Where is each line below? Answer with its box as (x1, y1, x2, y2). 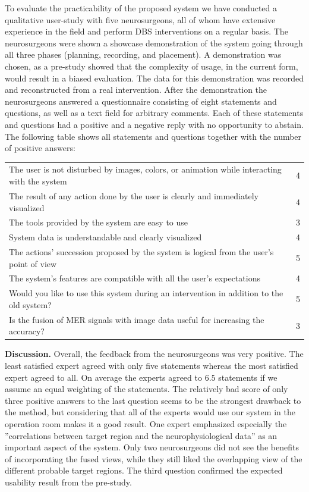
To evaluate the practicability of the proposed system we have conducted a (5, 2, 277, 14)
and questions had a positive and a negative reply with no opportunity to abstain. (5, 118, 304, 130)
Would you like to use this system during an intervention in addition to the (9, 287, 283, 299)
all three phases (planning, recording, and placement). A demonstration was (5, 48, 282, 61)
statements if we (218, 371, 278, 383)
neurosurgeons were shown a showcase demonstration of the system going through (5, 36, 303, 49)
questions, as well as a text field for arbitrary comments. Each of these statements (5, 106, 304, 119)
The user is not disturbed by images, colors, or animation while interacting (9, 163, 282, 176)
